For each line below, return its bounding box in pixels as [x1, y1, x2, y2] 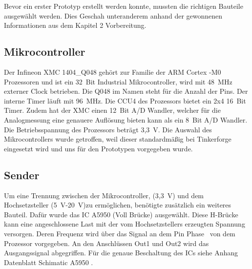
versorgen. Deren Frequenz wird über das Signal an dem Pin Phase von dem [4, 228, 235, 238]
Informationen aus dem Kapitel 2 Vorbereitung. [4, 20, 147, 30]
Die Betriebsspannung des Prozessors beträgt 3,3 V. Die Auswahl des [4, 124, 212, 134]
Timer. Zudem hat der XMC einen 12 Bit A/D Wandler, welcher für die [4, 105, 221, 115]
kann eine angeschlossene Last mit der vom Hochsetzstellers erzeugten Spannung [4, 219, 245, 229]
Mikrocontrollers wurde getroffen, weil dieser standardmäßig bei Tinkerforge [4, 134, 231, 144]
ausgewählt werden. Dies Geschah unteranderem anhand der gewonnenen [4, 10, 223, 21]
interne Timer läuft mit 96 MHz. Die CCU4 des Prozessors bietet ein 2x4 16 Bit [4, 95, 246, 105]
